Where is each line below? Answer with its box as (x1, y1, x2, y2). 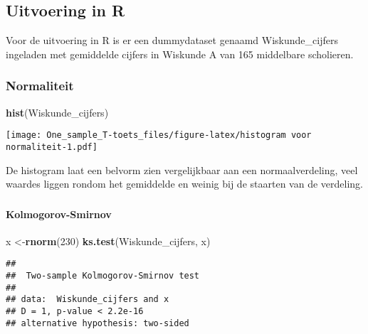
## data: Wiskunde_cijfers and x (6, 294, 169, 305)
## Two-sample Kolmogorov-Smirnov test (6, 271, 200, 281)
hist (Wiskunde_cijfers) (6, 104, 109, 119)
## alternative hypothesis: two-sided (6, 318, 189, 328)
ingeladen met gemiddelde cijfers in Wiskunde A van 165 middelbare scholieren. (6, 46, 354, 61)
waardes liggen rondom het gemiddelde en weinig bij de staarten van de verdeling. (6, 176, 363, 191)
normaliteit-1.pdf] (6, 141, 98, 152)
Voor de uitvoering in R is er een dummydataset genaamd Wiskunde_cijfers (6, 33, 338, 48)
